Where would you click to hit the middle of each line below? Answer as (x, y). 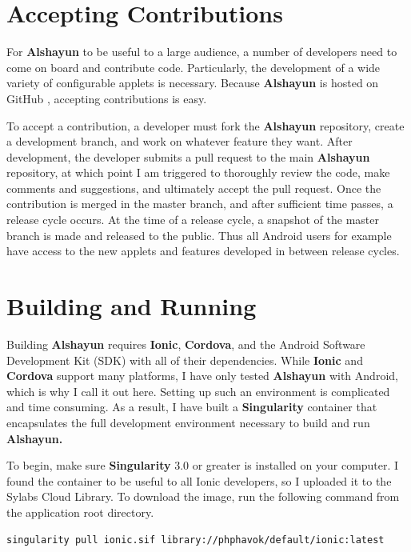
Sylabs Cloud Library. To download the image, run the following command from (203, 496)
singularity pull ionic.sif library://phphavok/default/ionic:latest (196, 540)
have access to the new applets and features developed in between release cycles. (203, 251)
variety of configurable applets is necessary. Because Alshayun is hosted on (193, 83)
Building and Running (132, 306)
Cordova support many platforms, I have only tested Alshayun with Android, (202, 376)
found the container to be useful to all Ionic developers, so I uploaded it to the (199, 480)
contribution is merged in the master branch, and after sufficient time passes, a (200, 204)
